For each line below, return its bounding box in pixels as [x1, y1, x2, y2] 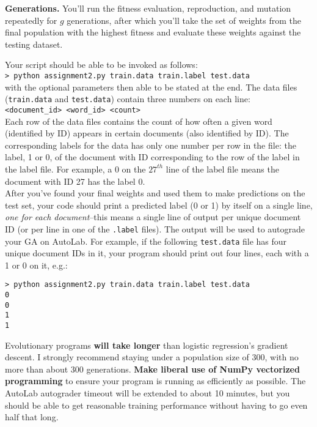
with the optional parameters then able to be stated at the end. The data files [5, 80, 297, 93]
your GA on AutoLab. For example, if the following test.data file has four [5, 234, 287, 247]
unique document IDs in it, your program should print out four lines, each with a [5, 247, 309, 259]
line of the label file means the [166, 162, 279, 175]
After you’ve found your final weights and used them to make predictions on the [5, 187, 305, 199]
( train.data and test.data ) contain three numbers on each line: [5, 92, 250, 105]
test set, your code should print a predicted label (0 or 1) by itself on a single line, [5, 198, 313, 211]
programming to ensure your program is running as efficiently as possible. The [5, 374, 306, 387]
